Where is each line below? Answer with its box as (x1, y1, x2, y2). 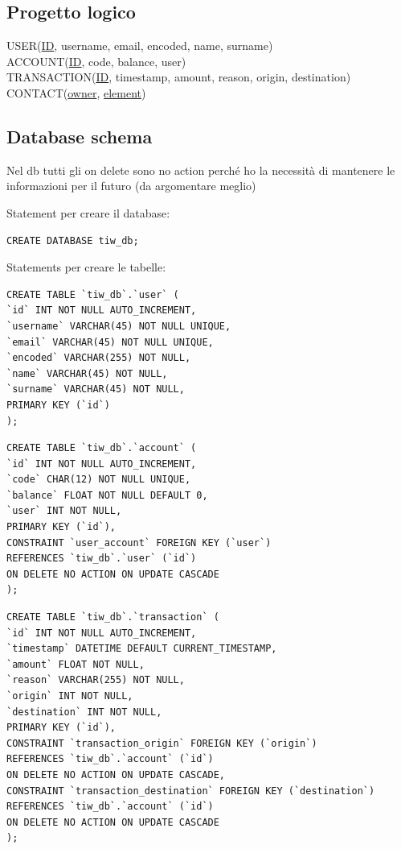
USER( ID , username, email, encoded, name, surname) (6, 37, 273, 54)
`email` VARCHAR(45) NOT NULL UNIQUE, (6, 336, 214, 348)
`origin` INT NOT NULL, (6, 690, 133, 702)
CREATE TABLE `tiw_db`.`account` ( (6, 442, 197, 454)
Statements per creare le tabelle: (6, 259, 166, 275)
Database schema (6, 123, 153, 148)
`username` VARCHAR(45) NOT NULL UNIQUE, (6, 320, 231, 332)
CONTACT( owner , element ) (6, 84, 146, 101)
